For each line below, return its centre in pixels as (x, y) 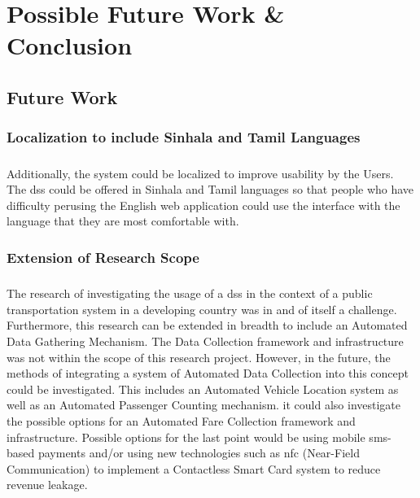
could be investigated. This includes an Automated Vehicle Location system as (203, 389)
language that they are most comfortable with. (123, 221)
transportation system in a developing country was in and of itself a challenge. (202, 309)
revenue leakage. (47, 485)
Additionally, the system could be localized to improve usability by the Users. (200, 173)
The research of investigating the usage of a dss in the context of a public (190, 293)
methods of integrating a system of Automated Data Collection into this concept (208, 373)
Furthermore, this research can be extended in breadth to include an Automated (207, 325)
